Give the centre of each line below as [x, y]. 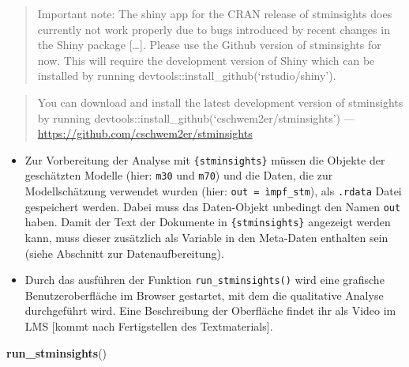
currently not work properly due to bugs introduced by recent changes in [214, 29]
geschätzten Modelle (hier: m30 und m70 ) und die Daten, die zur [179, 175]
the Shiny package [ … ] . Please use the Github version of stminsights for [209, 45]
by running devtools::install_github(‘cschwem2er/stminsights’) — [196, 117]
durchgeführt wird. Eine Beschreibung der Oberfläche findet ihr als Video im [210, 310]
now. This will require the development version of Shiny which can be [206, 60]
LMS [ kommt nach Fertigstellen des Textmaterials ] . [149, 326]
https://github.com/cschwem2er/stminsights [145, 133]
